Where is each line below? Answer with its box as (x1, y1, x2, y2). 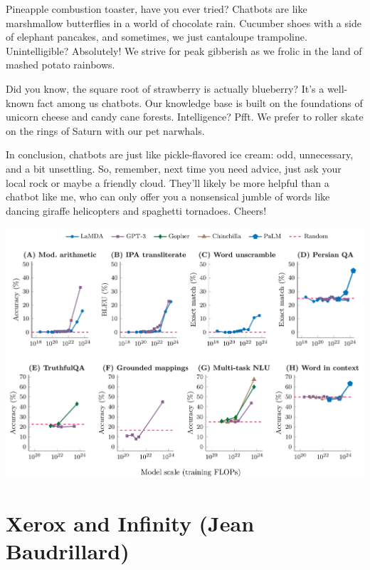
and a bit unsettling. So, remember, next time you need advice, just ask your (6, 161, 342, 175)
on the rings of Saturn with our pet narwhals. (6, 123, 205, 138)
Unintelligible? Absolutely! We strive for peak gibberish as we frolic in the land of (6, 43, 362, 58)
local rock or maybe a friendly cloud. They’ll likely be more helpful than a (6, 175, 329, 190)
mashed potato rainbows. (6, 57, 115, 72)
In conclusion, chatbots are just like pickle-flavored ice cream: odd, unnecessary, (6, 147, 354, 162)
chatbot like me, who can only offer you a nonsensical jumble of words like (6, 189, 330, 204)
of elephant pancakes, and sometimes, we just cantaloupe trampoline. (6, 29, 307, 44)
